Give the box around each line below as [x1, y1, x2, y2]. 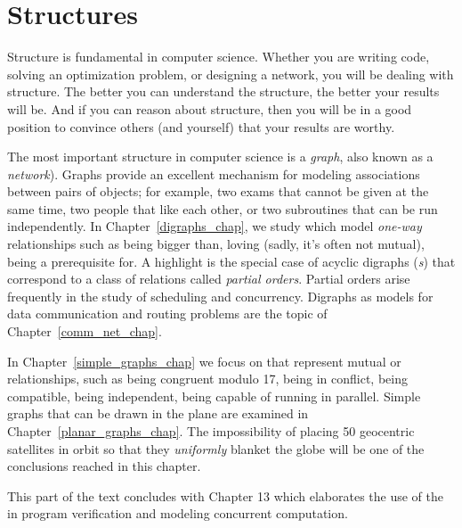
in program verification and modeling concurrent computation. [7, 504, 348, 523]
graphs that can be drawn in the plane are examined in [7, 404, 309, 423]
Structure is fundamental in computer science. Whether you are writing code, [7, 47, 430, 66]
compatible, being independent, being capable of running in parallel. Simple [7, 386, 421, 405]
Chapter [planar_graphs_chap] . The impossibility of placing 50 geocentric [7, 422, 415, 440]
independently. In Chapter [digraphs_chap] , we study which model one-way [7, 217, 422, 235]
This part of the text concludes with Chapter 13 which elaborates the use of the [7, 486, 444, 505]
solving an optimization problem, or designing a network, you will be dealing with [7, 64, 454, 83]
